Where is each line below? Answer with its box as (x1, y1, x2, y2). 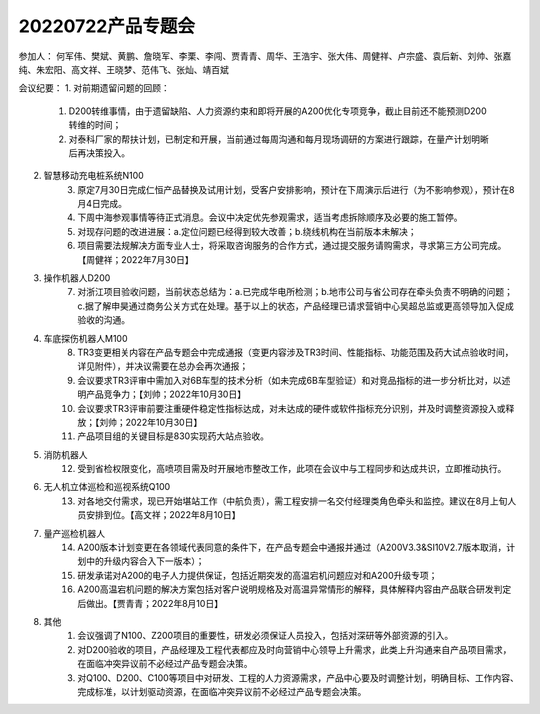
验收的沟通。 (77, 314, 130, 326)
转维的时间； (68, 119, 122, 131)
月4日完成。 (77, 198, 128, 210)
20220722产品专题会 (18, 15, 195, 37)
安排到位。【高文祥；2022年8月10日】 (85, 509, 241, 521)
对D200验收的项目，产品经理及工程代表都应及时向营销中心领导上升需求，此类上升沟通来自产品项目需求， (77, 643, 512, 655)
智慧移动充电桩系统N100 (43, 170, 144, 182)
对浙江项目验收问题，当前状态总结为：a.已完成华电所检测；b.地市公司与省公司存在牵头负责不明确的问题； (77, 286, 514, 298)
